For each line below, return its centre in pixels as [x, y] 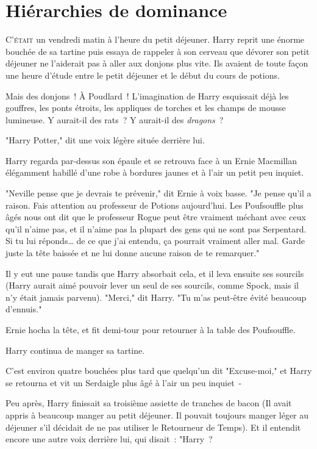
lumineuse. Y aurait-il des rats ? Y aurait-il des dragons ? [115, 119]
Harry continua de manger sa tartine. [75, 350]
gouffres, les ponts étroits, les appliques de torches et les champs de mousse [146, 108]
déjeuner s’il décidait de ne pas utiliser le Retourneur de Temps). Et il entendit [153, 427]
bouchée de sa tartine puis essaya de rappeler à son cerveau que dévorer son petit [158, 51]
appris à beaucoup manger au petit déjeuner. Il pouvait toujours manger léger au [157, 415]
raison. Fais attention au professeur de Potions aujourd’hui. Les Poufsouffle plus [155, 205]
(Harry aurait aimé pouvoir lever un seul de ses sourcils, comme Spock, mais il [152, 285]
